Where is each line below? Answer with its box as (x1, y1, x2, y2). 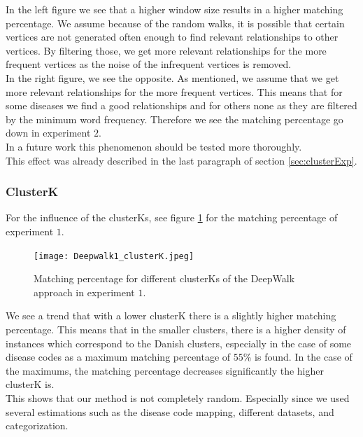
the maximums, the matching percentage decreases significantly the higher (6, 363, 324, 377)
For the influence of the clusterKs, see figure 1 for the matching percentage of (6, 210, 338, 225)
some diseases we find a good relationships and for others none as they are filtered (6, 98, 357, 113)
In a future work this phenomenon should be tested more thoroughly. (6, 139, 302, 153)
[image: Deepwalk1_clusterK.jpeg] (34, 251, 194, 261)
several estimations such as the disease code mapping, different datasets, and (6, 404, 334, 419)
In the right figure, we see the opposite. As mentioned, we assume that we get (6, 70, 339, 85)
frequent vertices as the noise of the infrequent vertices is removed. (6, 57, 292, 71)
